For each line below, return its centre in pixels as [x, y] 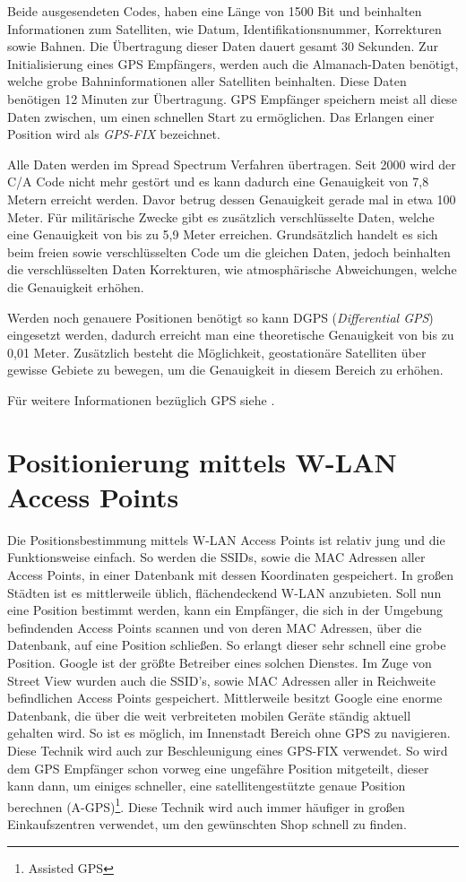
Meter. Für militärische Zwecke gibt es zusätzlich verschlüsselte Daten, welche [221, 216]
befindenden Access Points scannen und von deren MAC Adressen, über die [215, 627]
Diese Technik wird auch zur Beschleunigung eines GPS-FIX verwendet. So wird [228, 750]
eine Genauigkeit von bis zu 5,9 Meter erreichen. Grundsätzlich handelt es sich [223, 234]
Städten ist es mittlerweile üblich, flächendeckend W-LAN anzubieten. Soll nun [224, 592]
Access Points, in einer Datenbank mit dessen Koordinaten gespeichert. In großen [230, 574]
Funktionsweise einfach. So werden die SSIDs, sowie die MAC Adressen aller [216, 557]
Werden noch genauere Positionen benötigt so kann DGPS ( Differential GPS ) [220, 317]
